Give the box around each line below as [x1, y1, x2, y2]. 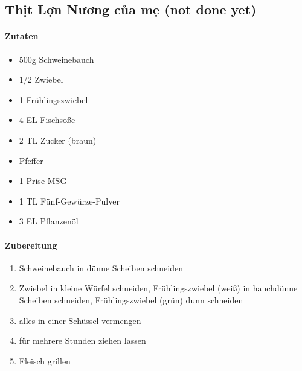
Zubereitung [5, 238, 57, 251]
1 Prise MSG [19, 174, 67, 187]
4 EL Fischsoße [19, 113, 75, 126]
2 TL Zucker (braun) [19, 133, 97, 146]
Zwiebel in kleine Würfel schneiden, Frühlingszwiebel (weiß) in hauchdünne [19, 282, 298, 294]
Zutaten [5, 30, 39, 42]
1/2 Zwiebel [19, 73, 63, 86]
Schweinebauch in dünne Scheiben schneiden [19, 261, 183, 274]
